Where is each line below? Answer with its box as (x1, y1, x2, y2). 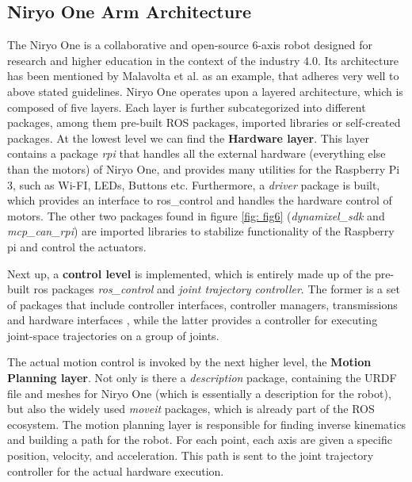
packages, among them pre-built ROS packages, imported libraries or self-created (7, 114, 401, 131)
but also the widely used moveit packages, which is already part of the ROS (7, 400, 375, 417)
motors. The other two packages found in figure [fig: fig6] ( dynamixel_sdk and (7, 207, 385, 224)
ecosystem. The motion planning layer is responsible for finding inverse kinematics (7, 415, 406, 432)
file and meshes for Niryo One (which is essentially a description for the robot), (7, 384, 391, 401)
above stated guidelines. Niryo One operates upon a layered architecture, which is (7, 82, 403, 99)
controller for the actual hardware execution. (7, 462, 224, 479)
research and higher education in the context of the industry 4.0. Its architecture (7, 52, 399, 68)
